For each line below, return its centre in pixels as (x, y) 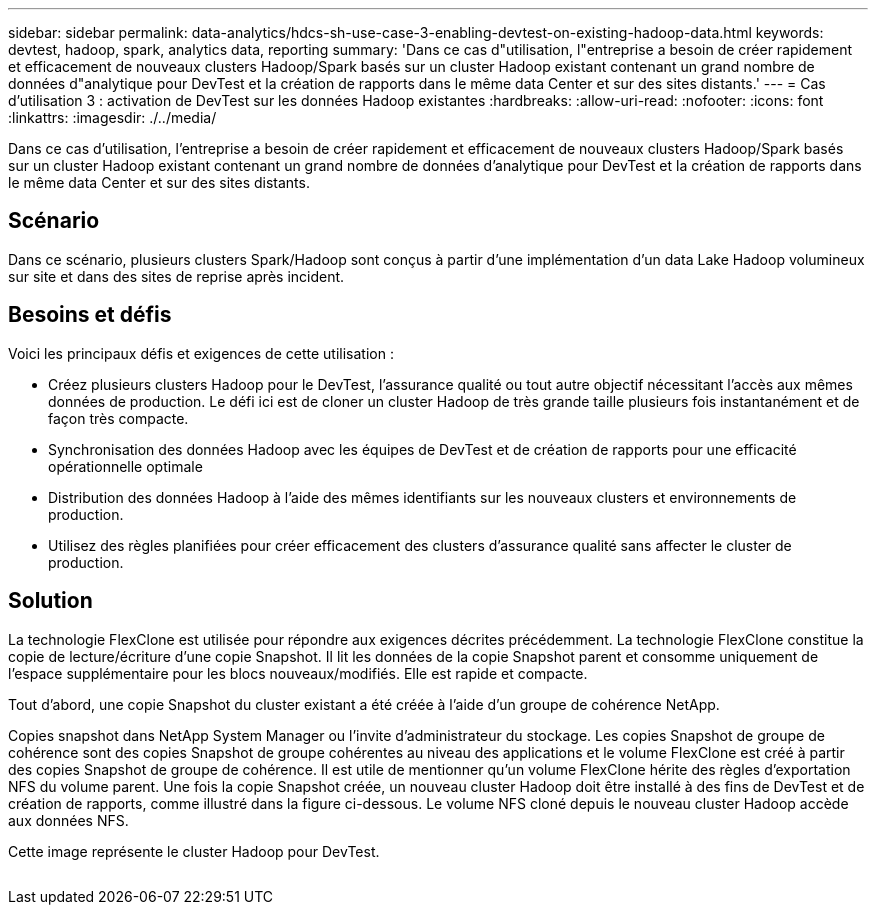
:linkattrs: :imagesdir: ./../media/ (112, 117)
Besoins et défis (90, 315)
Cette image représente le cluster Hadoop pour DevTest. (194, 851)
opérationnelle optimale (125, 466)
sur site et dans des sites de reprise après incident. (176, 276)
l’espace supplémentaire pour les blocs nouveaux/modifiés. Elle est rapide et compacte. (298, 673)
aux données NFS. (68, 820)
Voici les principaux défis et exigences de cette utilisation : (201, 353)
